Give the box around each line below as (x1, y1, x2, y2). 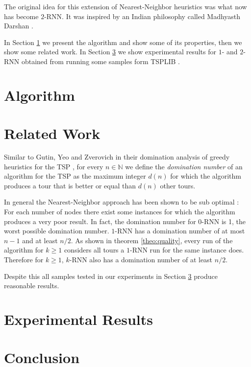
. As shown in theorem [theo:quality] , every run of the (71, 235, 233, 245)
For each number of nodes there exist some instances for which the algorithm (4, 206, 235, 217)
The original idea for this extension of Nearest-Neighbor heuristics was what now (4, 1, 247, 11)
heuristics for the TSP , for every (4, 161, 103, 171)
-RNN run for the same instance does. (129, 245, 244, 255)
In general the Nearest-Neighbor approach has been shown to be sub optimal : (4, 197, 239, 207)
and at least (22, 235, 58, 245)
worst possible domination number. (4, 226, 109, 236)
